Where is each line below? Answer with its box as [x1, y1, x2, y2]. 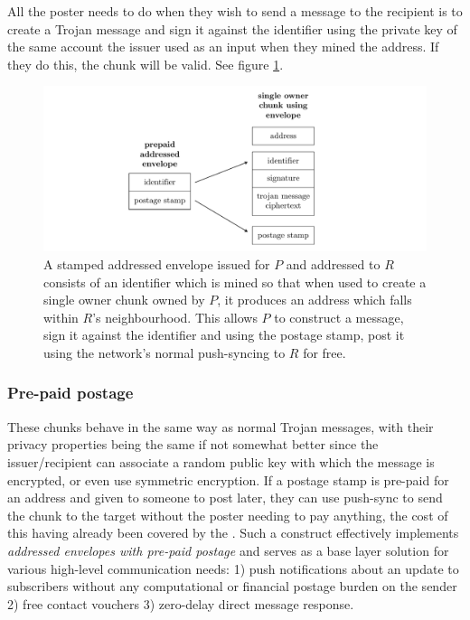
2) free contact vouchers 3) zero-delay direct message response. [7, 594, 354, 613]
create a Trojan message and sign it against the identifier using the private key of [7, 19, 457, 38]
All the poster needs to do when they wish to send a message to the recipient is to [7, 2, 463, 20]
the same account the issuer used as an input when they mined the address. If [7, 37, 439, 56]
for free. [303, 343, 346, 362]
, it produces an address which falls [217, 290, 412, 309]
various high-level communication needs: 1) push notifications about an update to [7, 559, 459, 578]
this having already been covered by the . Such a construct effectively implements [7, 523, 459, 542]
